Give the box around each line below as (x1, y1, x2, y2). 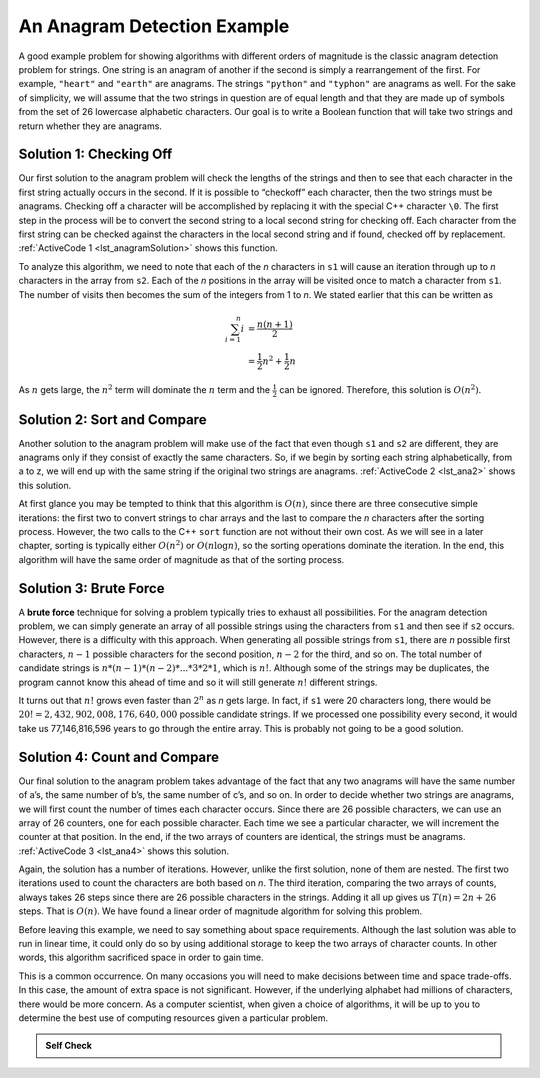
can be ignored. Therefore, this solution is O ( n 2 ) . (279, 383, 482, 396)
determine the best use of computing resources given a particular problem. (18, 1011, 329, 1024)
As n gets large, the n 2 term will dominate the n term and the (18, 383, 271, 396)
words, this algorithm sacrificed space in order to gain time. (18, 951, 264, 964)
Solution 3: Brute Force (18, 580, 165, 597)
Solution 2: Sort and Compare (18, 411, 207, 428)
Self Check (45, 1040, 92, 1052)
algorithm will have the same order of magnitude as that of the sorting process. (18, 553, 345, 565)
